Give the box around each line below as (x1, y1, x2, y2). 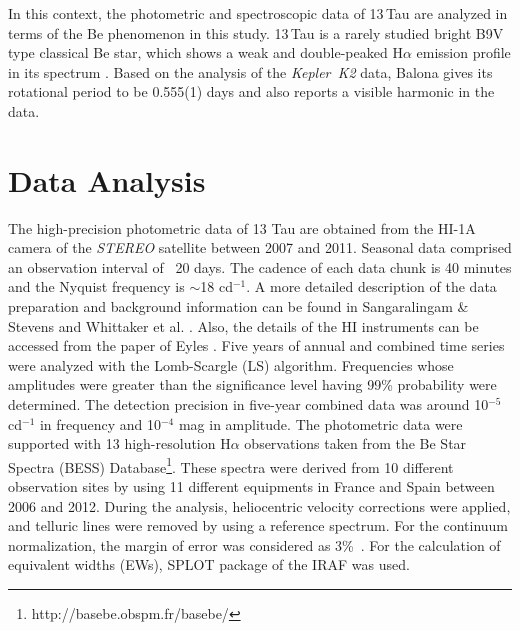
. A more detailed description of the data (246, 276, 497, 297)
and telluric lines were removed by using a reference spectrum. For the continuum (8, 515, 509, 536)
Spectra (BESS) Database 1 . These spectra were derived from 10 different (8, 453, 454, 477)
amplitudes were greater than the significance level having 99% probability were (8, 374, 497, 395)
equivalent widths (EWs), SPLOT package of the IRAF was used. (8, 554, 410, 575)
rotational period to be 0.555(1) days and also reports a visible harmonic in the (8, 81, 495, 102)
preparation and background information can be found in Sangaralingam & (8, 296, 469, 317)
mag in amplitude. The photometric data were (178, 413, 463, 434)
